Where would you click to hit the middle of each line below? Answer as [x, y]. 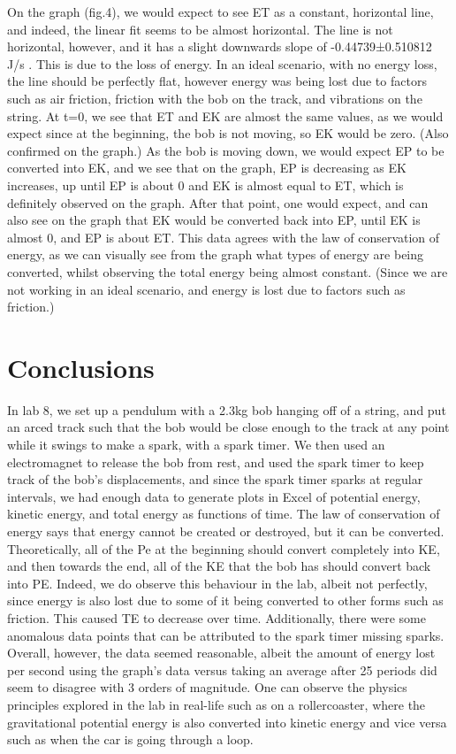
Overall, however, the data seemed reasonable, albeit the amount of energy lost [221, 653]
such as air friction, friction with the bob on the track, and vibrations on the [215, 98]
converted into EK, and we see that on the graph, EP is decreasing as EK [207, 168]
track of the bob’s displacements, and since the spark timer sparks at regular [215, 479]
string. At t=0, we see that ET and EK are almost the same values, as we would [225, 115]
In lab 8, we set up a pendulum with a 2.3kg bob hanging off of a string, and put [227, 409]
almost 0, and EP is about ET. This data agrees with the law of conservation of [224, 237]
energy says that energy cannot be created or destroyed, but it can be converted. [226, 531]
